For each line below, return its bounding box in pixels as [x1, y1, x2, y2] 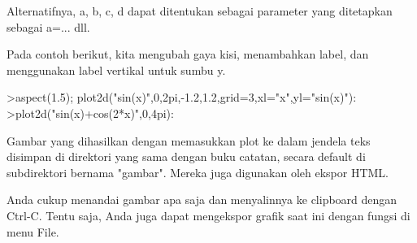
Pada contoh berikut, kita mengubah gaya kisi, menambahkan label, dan [7, 46, 369, 63]
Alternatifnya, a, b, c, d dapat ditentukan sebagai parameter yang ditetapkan [7, 2, 393, 19]
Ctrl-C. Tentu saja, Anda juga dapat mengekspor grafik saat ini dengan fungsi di [7, 206, 410, 223]
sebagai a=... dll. [7, 18, 90, 35]
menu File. [7, 223, 59, 240]
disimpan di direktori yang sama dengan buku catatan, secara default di [7, 148, 366, 165]
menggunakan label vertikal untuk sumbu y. [7, 61, 226, 78]
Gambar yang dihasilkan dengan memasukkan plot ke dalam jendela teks [7, 132, 371, 149]
